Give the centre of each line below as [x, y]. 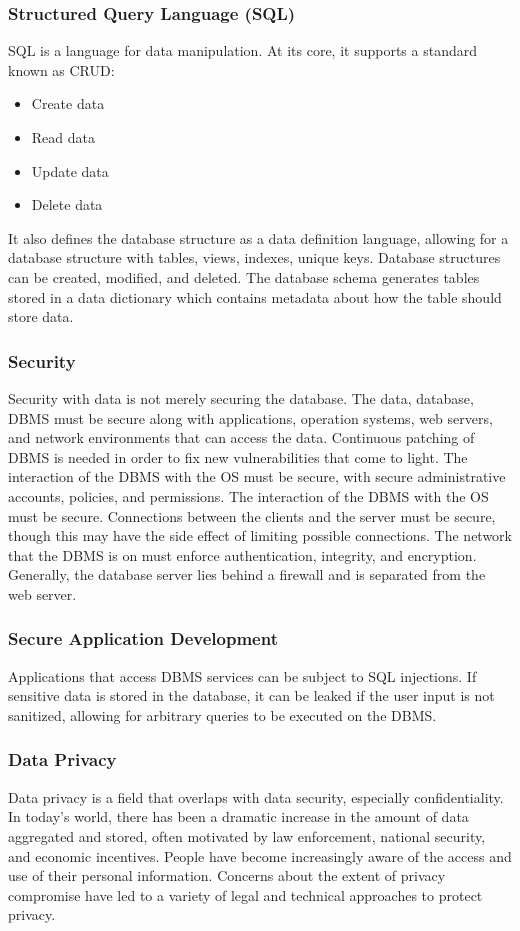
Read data [63, 137]
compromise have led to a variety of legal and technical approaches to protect [245, 894]
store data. [41, 316]
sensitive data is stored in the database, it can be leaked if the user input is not [251, 695]
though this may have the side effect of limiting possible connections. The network [260, 535]
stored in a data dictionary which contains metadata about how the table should [255, 296]
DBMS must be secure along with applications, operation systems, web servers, [250, 417]
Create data [68, 103]
